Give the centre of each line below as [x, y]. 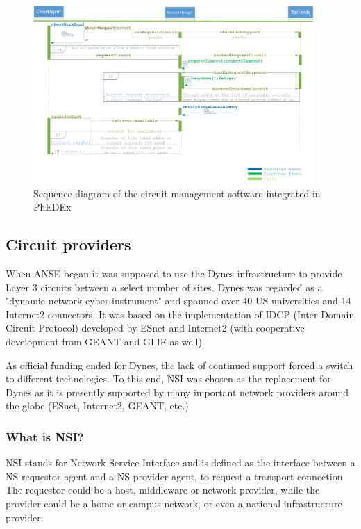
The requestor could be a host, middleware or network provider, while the [163, 490]
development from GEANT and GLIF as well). [105, 342]
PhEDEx [52, 207]
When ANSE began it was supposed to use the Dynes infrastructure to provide [174, 274]
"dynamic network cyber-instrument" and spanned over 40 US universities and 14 [178, 301]
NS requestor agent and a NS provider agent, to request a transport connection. [176, 476]
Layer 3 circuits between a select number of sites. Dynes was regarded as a [164, 287]
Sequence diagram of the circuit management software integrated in [177, 193]
